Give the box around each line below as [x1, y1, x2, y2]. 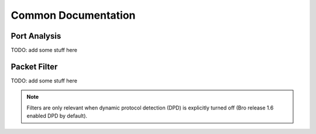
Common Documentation [11, 9, 136, 22]
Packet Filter [11, 61, 58, 71]
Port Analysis [11, 31, 61, 41]
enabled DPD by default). [26, 112, 88, 119]
